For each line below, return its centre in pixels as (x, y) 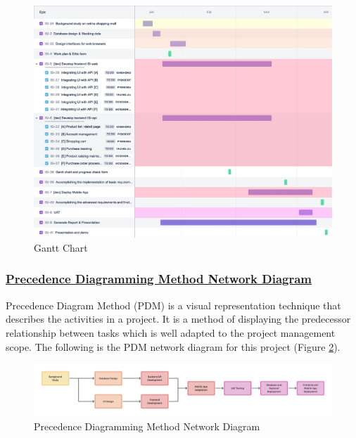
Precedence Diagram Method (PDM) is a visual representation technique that (173, 305)
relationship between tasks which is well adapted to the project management (171, 332)
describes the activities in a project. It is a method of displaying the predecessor (178, 319)
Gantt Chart (61, 247)
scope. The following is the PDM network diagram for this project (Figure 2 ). (173, 346)
